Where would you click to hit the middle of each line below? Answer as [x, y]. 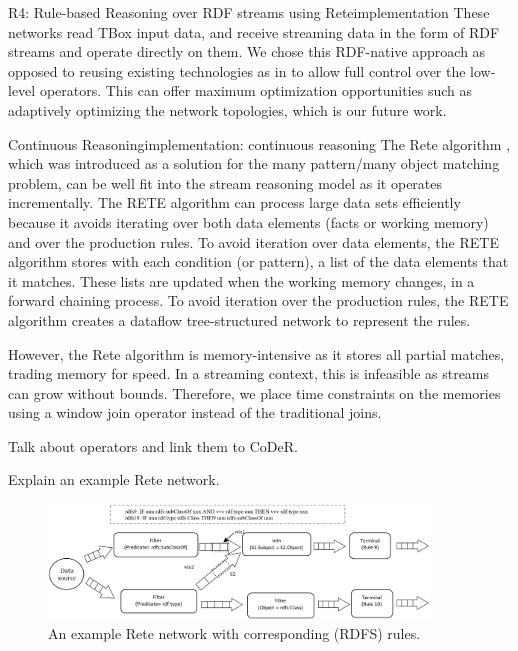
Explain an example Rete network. [114, 479]
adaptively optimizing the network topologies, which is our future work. [227, 109]
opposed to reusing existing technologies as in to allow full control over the [237, 70]
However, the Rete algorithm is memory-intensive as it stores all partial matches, [256, 353]
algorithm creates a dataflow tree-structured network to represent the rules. [239, 319]
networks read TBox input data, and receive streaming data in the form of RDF [254, 31]
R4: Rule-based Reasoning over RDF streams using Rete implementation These [249, 12]
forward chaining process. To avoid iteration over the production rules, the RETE [258, 300]
